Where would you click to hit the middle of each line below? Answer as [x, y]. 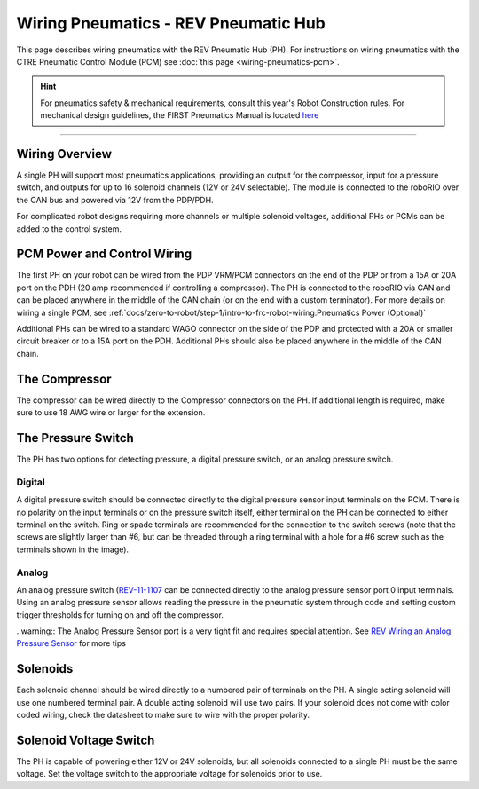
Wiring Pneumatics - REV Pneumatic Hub [171, 23]
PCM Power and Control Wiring [104, 254]
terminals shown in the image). [72, 549]
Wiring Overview [64, 154]
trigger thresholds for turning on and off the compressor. [120, 615]
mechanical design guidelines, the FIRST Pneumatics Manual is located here [180, 115]
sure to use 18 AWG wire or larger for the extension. [111, 413]
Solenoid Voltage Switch [86, 740]
